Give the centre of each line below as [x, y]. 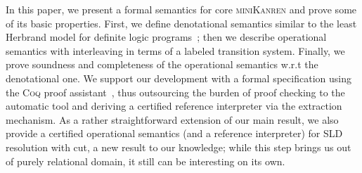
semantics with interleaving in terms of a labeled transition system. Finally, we [175, 50]
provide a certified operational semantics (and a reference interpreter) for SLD [174, 133]
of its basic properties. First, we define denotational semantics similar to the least [181, 23]
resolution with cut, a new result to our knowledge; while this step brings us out [179, 147]
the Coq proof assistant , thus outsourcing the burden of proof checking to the [175, 92]
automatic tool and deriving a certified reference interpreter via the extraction [174, 106]
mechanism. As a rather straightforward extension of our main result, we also [172, 119]
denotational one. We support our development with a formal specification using [179, 78]
